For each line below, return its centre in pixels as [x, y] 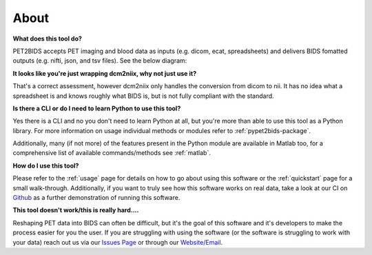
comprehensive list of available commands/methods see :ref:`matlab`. [112, 153]
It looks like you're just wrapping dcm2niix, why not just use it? [105, 73]
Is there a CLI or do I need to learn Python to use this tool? [97, 108]
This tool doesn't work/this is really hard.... [76, 210]
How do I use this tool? [46, 165]
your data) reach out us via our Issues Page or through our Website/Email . [118, 242]
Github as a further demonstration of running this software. [96, 198]
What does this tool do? [48, 39]
